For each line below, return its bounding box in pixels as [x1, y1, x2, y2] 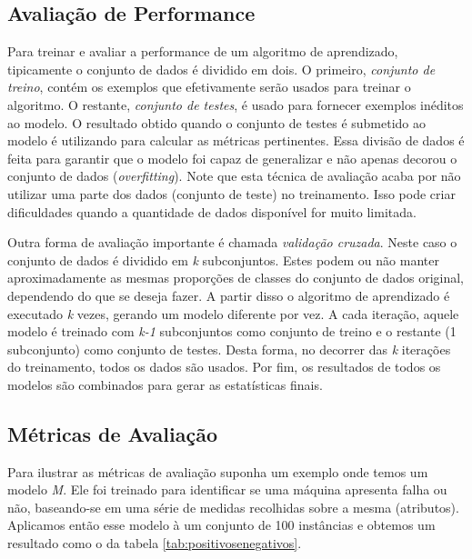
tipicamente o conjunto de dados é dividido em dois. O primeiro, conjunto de [7, 59, 436, 78]
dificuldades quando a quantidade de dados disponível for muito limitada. [7, 202, 417, 221]
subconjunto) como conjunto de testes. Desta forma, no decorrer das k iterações [7, 339, 451, 358]
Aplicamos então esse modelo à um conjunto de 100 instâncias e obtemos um [7, 515, 436, 534]
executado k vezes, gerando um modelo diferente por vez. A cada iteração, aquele [7, 304, 459, 323]
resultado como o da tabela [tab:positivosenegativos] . [7, 534, 302, 553]
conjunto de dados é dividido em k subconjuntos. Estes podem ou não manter [7, 250, 439, 269]
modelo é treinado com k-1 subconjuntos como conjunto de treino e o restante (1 [7, 322, 457, 341]
